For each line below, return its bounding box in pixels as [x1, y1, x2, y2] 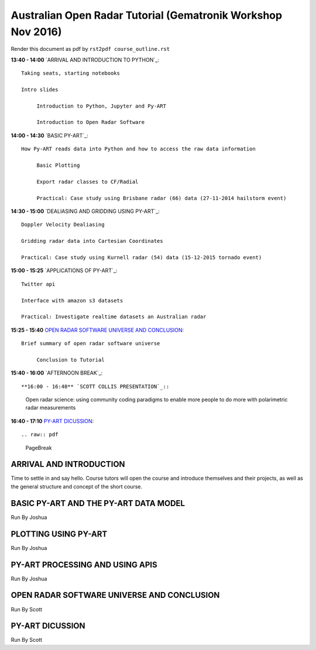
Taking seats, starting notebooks [21, 70, 120, 77]
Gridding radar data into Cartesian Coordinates [21, 238, 163, 245]
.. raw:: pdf [21, 431, 59, 438]
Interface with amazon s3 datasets [21, 297, 123, 304]
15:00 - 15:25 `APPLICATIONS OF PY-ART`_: [11, 267, 118, 274]
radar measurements [25, 404, 76, 411]
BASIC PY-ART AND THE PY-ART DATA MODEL [11, 498, 186, 508]
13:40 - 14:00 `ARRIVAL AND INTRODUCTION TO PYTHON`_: [11, 56, 159, 63]
